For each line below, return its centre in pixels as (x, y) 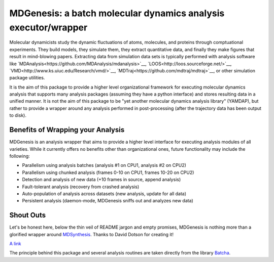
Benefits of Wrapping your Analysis (67, 130)
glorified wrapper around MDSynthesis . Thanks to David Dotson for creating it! (91, 234)
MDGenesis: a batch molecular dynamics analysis (117, 13)
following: (20, 156)
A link (15, 243)
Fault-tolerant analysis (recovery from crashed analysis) (81, 187)
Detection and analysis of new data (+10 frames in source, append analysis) (101, 180)
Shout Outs (27, 215)
